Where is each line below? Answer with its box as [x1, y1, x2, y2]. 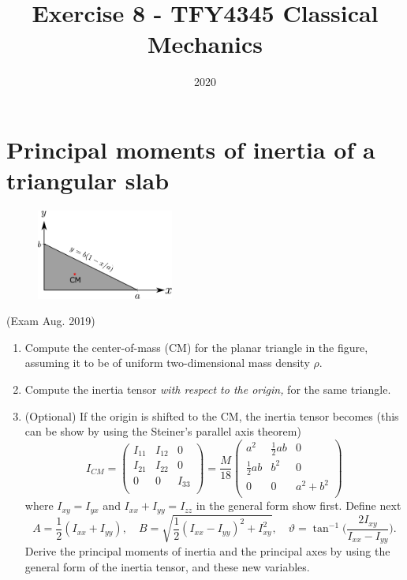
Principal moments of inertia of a [6, 133, 375, 165]
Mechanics [147, 28, 263, 60]
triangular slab [6, 164, 170, 196]
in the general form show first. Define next [196, 497, 401, 514]
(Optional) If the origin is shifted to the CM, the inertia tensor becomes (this [24, 407, 399, 424]
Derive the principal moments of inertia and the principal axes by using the [24, 543, 390, 559]
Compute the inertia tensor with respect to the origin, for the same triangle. [24, 381, 391, 398]
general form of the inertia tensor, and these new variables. [24, 558, 310, 574]
